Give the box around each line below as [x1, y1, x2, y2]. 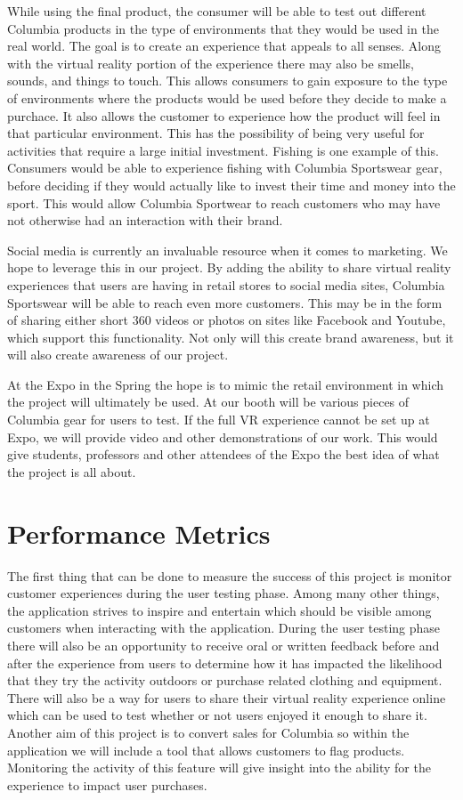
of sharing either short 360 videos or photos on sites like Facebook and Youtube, [7, 311, 446, 329]
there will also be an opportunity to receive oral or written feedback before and [7, 635, 440, 654]
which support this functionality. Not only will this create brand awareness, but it [7, 327, 454, 346]
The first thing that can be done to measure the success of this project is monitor [7, 566, 452, 585]
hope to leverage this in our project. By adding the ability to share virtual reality [7, 258, 451, 277]
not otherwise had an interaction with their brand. [7, 211, 283, 230]
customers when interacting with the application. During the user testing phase [7, 618, 441, 637]
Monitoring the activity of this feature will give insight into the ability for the [7, 758, 431, 777]
